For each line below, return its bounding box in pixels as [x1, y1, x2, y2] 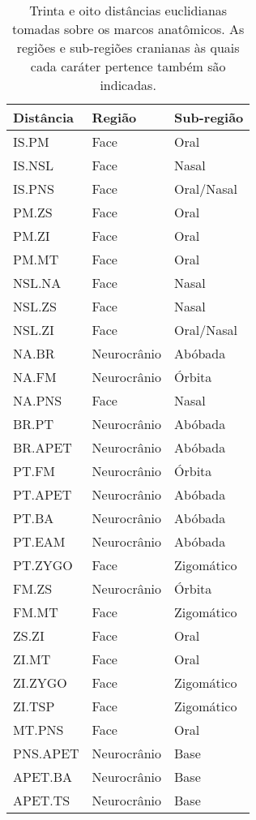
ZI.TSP [13, 697, 55, 715]
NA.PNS [13, 391, 62, 410]
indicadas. [100, 75, 156, 94]
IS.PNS [13, 179, 54, 198]
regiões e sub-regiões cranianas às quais [16, 38, 240, 57]
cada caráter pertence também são [30, 57, 226, 75]
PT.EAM [13, 532, 66, 551]
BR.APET [13, 438, 72, 457]
